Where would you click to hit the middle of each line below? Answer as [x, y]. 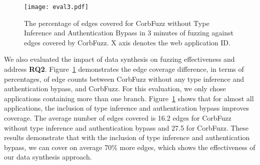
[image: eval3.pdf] [56, 7]
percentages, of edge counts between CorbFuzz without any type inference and [124, 79]
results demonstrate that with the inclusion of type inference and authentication [127, 137]
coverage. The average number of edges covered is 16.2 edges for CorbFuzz [118, 118]
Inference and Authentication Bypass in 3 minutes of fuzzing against [129, 33]
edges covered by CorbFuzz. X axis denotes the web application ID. [127, 42]
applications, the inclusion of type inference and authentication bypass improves [127, 108]
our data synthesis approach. [48, 157]
